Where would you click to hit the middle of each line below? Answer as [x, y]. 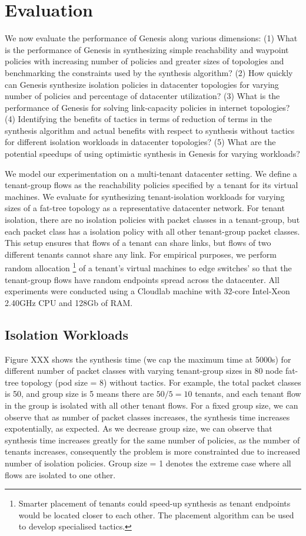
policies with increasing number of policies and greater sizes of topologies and [144, 61]
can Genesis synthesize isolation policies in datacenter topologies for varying [142, 84]
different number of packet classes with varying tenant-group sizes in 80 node [144, 371]
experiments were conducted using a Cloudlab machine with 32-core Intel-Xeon [147, 291]
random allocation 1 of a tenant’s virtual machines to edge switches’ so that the [148, 267]
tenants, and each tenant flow [248, 394]
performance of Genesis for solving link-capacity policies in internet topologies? [147, 107]
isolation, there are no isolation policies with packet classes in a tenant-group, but [152, 220]
